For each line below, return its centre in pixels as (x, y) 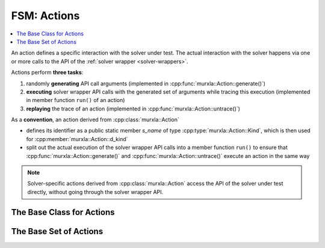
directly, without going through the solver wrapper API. (95, 192)
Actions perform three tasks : (47, 73)
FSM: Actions (45, 16)
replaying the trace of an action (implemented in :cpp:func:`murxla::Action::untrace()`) (133, 109)
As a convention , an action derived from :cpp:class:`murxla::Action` (95, 119)
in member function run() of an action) (76, 100)
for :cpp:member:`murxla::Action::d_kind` (77, 139)
